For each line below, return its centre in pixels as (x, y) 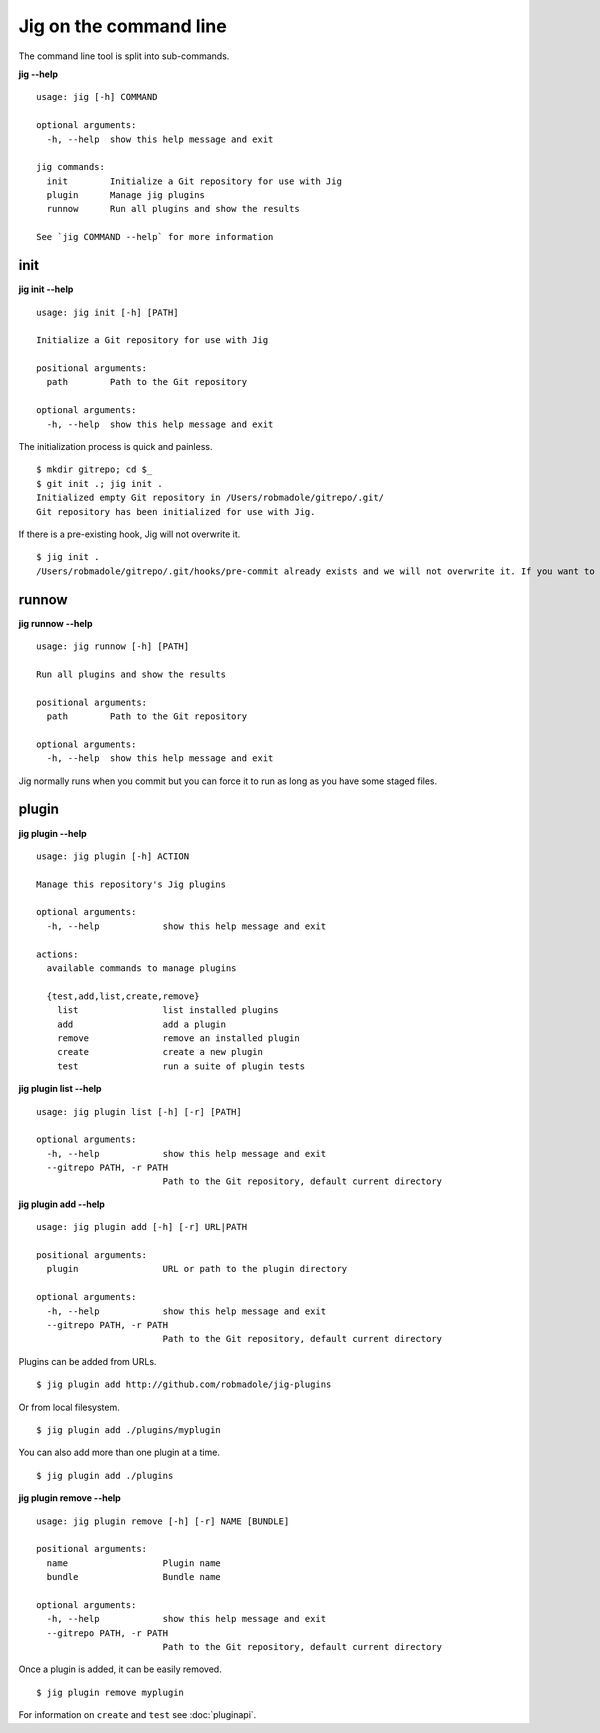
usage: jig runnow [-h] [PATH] (113, 646)
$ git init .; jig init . (100, 483)
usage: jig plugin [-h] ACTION (113, 856)
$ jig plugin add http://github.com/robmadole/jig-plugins (184, 1384)
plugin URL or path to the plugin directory (197, 1269)
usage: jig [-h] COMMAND (97, 97)
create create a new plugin (160, 1052)
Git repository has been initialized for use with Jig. (176, 511)
